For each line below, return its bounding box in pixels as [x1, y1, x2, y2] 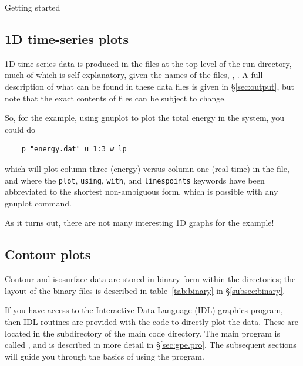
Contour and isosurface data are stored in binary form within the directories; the [5, 273, 296, 285]
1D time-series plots [5, 29, 129, 48]
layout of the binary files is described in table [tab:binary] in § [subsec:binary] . [5, 284, 285, 296]
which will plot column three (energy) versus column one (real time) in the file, [5, 162, 289, 174]
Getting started [5, 1, 60, 13]
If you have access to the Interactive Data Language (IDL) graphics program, [5, 304, 284, 316]
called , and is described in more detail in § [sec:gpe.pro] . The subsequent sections [5, 338, 297, 351]
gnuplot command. [5, 196, 72, 209]
